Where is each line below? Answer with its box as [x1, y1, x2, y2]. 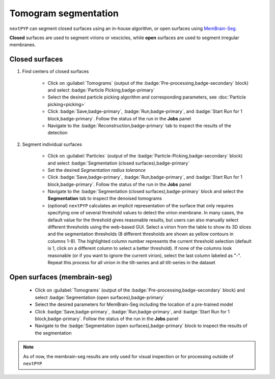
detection [47, 130, 68, 136]
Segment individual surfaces [22, 141, 82, 147]
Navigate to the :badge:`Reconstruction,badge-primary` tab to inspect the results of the [47, 122, 231, 129]
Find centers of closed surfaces [22, 69, 89, 75]
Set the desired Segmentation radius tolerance [47, 167, 146, 173]
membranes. [9, 42, 36, 48]
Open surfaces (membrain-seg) [9, 272, 113, 281]
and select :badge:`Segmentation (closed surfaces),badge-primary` [47, 160, 190, 166]
